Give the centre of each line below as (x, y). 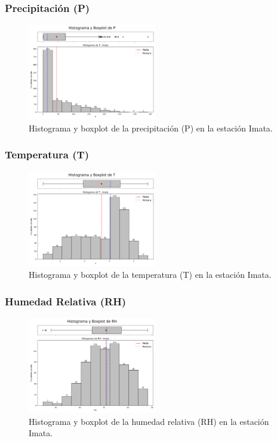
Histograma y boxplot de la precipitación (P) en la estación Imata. (151, 128)
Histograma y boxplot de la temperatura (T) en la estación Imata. (150, 275)
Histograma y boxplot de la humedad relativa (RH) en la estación (149, 421)
